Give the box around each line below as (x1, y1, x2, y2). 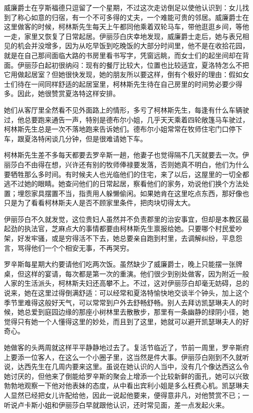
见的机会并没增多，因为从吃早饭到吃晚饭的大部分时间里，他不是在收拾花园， (4, 40, 249, 51)
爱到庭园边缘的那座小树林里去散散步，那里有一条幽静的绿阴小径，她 (31, 307, 249, 317)
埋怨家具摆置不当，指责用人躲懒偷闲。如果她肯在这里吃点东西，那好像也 (17, 188, 249, 198)
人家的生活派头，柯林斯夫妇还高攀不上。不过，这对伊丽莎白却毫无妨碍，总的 (4, 278, 249, 288)
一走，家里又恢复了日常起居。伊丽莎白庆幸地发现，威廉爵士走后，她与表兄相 (4, 31, 249, 41)
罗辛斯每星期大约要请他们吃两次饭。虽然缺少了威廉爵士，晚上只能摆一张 (4, 259, 235, 269)
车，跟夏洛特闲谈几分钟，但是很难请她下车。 (4, 133, 147, 143)
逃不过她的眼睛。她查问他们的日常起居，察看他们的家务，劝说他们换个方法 (4, 178, 242, 189)
